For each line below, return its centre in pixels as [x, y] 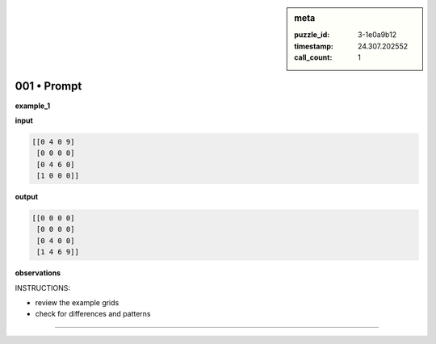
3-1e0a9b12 [377, 35]
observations [38, 273]
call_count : [313, 57]
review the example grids [77, 302]
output [27, 197]
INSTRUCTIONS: [42, 287]
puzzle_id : [312, 35]
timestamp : [314, 46]
